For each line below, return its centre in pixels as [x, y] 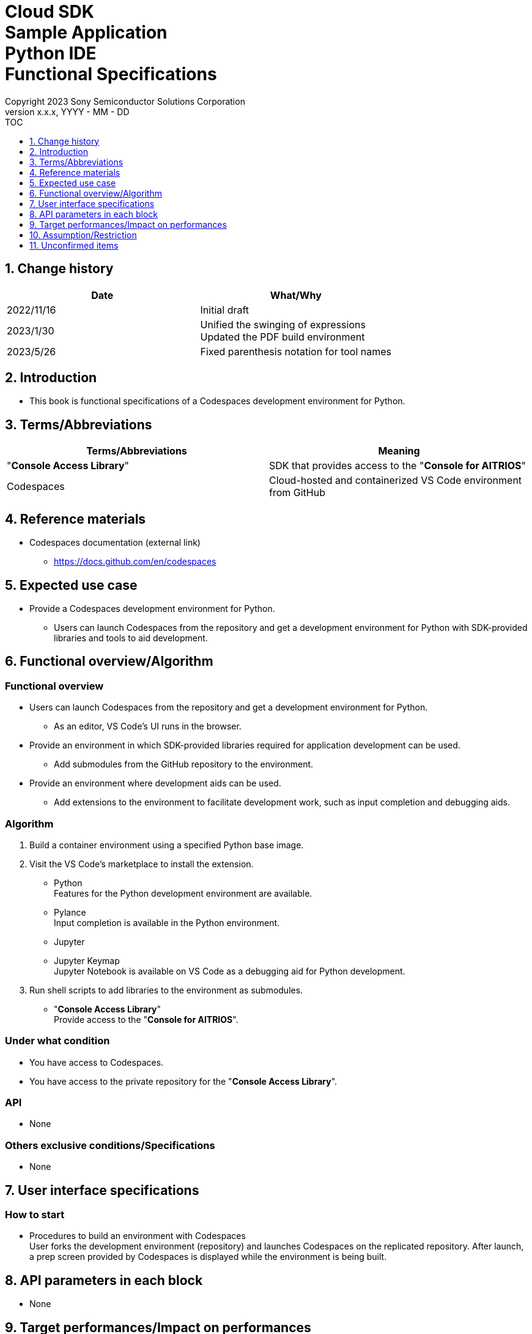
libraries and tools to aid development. [131, 638]
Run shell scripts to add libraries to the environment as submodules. [166, 990]
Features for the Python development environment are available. [183, 893]
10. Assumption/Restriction [83, 235]
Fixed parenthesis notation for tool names [296, 351]
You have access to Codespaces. [97, 1062]
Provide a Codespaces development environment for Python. [152, 608]
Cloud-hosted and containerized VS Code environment [396, 480]
